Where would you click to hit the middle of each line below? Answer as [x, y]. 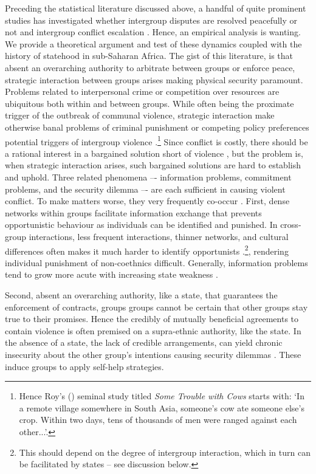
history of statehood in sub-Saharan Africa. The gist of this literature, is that [149, 56]
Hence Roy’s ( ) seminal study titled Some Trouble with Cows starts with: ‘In [162, 396]
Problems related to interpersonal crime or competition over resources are [142, 91]
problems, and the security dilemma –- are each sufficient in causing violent [145, 189]
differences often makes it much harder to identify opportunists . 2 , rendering [147, 250]
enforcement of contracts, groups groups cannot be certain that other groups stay [156, 307]
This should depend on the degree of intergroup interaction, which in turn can [165, 452]
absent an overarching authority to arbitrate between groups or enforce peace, [150, 67]
